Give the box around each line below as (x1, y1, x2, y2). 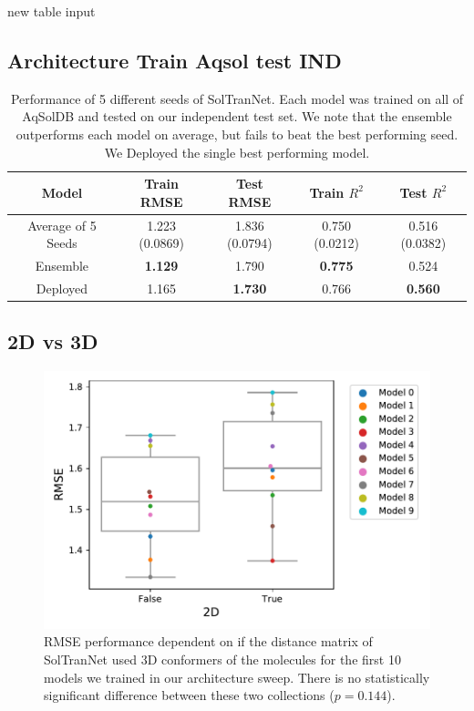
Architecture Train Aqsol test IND (7, 46, 342, 74)
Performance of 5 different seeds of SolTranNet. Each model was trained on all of (10, 88, 464, 108)
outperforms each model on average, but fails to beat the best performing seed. (15, 124, 459, 143)
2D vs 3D (7, 327, 98, 355)
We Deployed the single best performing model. (104, 142, 370, 161)
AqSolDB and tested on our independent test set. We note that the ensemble (22, 107, 452, 126)
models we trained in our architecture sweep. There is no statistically (44, 667, 430, 686)
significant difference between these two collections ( (44, 685, 335, 705)
